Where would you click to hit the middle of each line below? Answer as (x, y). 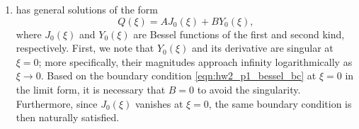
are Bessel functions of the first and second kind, (239, 34)
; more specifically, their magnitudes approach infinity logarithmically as (195, 61)
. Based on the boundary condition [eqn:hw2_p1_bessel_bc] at (178, 75)
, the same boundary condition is (280, 103)
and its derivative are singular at (263, 48)
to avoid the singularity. (249, 89)
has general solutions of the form (87, 9)
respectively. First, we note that (85, 48)
